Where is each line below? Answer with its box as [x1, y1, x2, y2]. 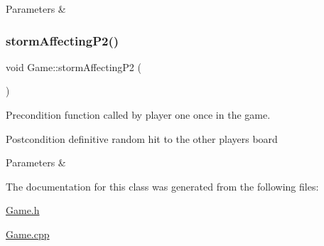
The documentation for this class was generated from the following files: [6, 178, 319, 193]
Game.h [6, 203, 40, 218]
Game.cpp [6, 226, 50, 241]
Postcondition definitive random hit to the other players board [6, 131, 278, 146]
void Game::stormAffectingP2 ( [6, 59, 141, 74]
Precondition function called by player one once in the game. [6, 107, 271, 122]
